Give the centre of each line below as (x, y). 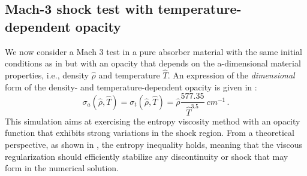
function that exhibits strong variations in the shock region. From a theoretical (150, 133)
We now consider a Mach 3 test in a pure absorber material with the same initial (153, 51)
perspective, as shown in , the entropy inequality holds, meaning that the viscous (153, 144)
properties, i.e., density (47, 75)
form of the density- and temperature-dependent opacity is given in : (131, 87)
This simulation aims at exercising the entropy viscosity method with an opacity (153, 121)
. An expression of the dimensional (231, 75)
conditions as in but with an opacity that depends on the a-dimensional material (153, 63)
